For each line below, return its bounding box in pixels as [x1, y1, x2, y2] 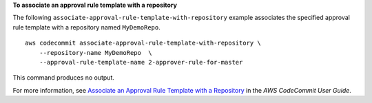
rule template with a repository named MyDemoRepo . [12, 23, 161, 31]
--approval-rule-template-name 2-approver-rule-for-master [39, 58, 243, 66]
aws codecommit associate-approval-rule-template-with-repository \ [25, 39, 261, 47]
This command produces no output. [12, 73, 115, 82]
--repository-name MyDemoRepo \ [39, 49, 153, 56]
